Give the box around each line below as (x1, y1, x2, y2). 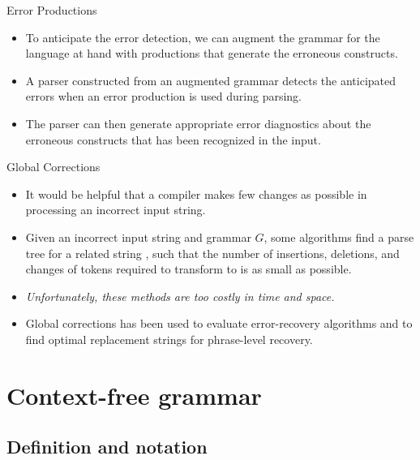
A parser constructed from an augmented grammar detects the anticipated (25, 71, 396, 88)
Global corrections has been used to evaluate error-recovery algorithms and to (25, 315, 413, 332)
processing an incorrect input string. (25, 201, 206, 218)
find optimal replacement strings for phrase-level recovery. (25, 330, 313, 347)
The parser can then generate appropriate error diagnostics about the (25, 114, 371, 131)
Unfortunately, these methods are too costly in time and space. (25, 287, 335, 304)
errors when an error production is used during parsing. (25, 88, 302, 105)
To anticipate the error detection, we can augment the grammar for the (25, 28, 380, 45)
